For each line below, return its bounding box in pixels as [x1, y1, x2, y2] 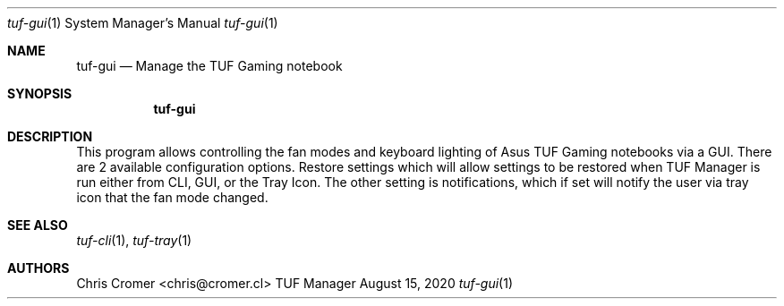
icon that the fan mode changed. [76, 190, 268, 205]
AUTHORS [7, 260, 70, 276]
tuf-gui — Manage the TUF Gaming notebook [76, 58, 343, 73]
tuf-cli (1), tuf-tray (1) [76, 233, 192, 248]
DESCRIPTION [7, 129, 93, 144]
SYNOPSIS [7, 86, 72, 101]
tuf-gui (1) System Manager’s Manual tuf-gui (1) [7, 15, 278, 30]
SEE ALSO [7, 217, 68, 233]
